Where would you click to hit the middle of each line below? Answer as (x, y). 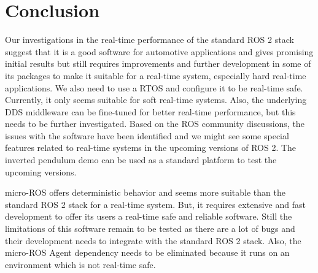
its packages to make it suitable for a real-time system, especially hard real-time (156, 75)
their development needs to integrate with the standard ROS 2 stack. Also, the (153, 240)
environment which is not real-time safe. (80, 264)
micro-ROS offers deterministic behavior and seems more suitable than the (145, 192)
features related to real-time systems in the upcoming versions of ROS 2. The (151, 148)
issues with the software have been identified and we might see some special (147, 135)
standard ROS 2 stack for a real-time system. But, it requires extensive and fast (155, 204)
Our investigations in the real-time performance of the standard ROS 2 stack (149, 40)
